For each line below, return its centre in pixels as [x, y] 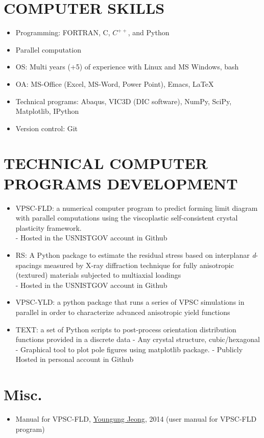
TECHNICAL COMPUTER [106, 163]
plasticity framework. [49, 227]
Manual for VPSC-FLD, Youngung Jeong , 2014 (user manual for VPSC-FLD [136, 419]
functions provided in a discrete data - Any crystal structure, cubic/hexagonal [138, 339]
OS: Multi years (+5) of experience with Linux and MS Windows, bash [127, 67]
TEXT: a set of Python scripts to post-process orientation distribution [126, 329]
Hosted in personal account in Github [75, 359]
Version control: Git [47, 128]
